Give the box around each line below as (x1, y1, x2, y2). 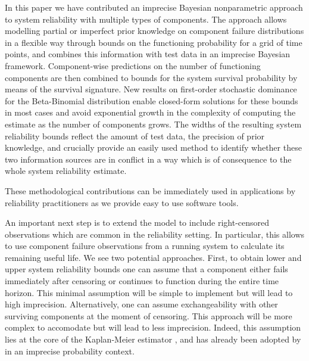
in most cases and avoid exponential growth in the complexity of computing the (5, 106, 296, 119)
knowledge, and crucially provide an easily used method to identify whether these (5, 141, 302, 154)
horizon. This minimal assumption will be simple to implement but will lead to (5, 286, 293, 298)
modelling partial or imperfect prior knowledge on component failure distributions (5, 24, 304, 37)
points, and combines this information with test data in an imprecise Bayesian (5, 48, 291, 60)
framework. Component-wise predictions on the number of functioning (5, 59, 261, 71)
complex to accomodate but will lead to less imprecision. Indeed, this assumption (5, 321, 301, 334)
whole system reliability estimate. (5, 164, 127, 177)
